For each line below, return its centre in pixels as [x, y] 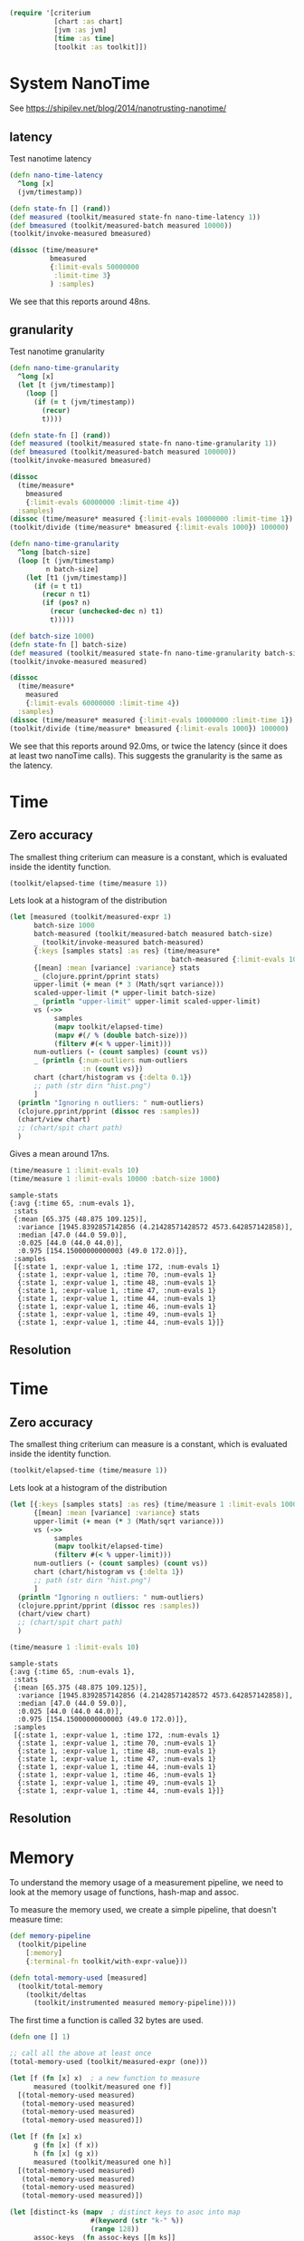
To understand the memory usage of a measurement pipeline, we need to [147, 1883]
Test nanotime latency [51, 159]
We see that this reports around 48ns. [80, 301]
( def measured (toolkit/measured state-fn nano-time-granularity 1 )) [143, 444]
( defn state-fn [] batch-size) [68, 644]
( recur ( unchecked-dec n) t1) [107, 612]
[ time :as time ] [85, 38]
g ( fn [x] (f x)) [66, 2146]
